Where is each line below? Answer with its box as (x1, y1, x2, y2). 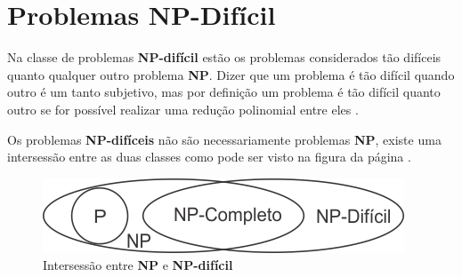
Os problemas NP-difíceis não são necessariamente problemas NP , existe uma (7, 130, 442, 148)
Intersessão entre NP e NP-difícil (43, 256, 233, 274)
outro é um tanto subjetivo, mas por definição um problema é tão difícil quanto (7, 83, 441, 101)
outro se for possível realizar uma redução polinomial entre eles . (7, 99, 359, 118)
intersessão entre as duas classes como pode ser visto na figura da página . (7, 147, 411, 166)
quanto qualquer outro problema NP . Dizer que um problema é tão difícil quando (7, 65, 455, 83)
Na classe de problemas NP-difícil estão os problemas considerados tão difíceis (7, 48, 442, 67)
